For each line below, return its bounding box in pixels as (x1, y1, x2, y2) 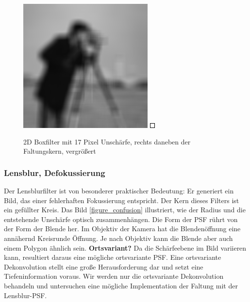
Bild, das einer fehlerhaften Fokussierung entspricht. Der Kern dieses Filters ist (4, 195, 239, 205)
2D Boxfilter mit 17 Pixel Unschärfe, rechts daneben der (23, 136, 191, 146)
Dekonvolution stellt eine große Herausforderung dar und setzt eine (4, 261, 203, 271)
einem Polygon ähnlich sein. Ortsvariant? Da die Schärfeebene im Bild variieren (4, 242, 247, 253)
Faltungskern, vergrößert (23, 146, 96, 156)
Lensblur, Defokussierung (4, 166, 105, 178)
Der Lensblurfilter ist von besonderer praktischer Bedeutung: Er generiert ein (4, 186, 234, 195)
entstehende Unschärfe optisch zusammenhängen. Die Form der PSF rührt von (4, 214, 238, 224)
